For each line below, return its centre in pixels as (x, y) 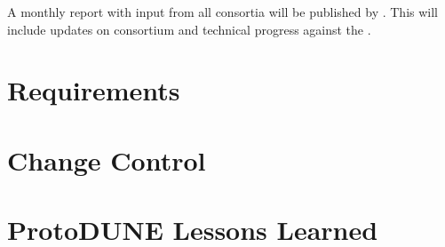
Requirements (94, 90)
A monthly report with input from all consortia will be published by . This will (223, 12)
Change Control (107, 159)
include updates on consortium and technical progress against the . (189, 29)
